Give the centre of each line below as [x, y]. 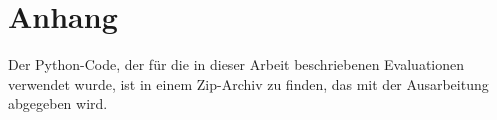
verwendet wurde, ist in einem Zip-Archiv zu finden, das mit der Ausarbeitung [248, 83]
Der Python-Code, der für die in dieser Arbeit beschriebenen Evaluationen [236, 64]
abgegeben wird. [58, 103]
